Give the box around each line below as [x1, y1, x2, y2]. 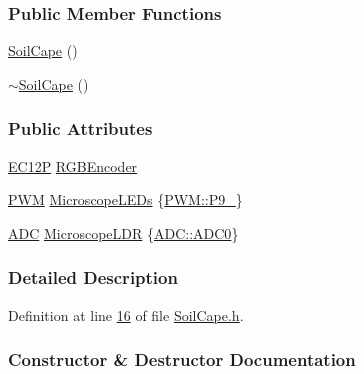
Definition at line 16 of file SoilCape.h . [8, 304, 244, 325]
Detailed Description [8, 265, 178, 290]
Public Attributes [8, 116, 153, 141]
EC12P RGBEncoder [8, 155, 138, 176]
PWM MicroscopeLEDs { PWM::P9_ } [8, 189, 243, 210]
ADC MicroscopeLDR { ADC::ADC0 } [8, 222, 239, 243]
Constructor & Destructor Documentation [8, 347, 356, 372]
